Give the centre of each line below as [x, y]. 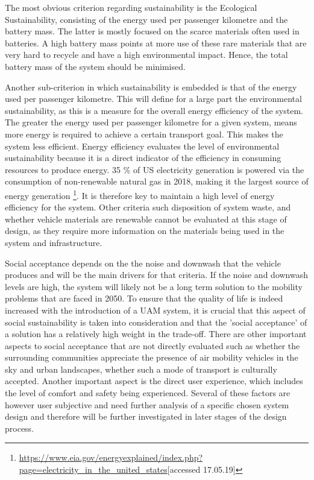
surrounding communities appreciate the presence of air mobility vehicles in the [152, 357]
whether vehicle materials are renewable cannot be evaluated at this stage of [146, 219]
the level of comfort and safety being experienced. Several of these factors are [148, 393]
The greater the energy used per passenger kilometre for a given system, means [151, 122]
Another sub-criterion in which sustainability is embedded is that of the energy [151, 87]
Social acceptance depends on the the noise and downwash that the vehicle [143, 263]
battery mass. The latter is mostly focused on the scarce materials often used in [152, 31]
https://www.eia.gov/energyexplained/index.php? [111, 457]
